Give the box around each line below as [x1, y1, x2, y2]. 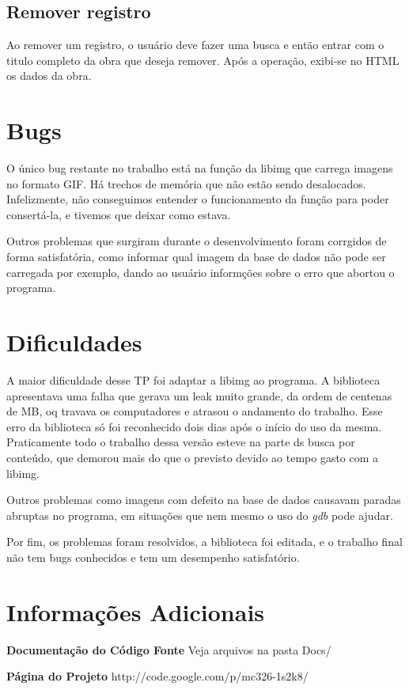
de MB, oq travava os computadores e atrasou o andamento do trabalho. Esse [6, 403, 383, 419]
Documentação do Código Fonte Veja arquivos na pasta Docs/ [6, 641, 331, 658]
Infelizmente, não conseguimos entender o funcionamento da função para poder [6, 191, 389, 207]
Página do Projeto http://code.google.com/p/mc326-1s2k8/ [6, 668, 309, 684]
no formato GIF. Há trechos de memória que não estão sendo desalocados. [6, 175, 366, 191]
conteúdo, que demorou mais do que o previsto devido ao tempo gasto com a [6, 449, 379, 465]
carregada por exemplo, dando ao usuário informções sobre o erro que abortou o [6, 263, 395, 280]
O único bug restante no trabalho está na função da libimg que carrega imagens [6, 160, 393, 176]
